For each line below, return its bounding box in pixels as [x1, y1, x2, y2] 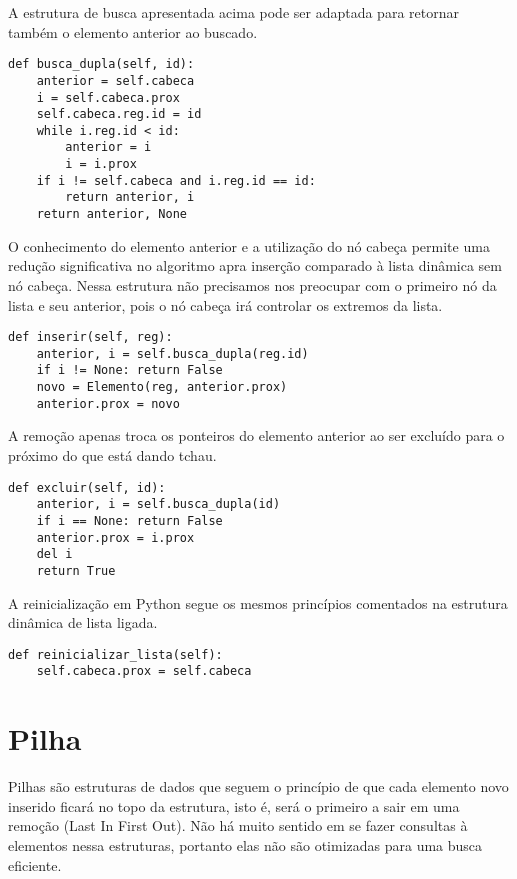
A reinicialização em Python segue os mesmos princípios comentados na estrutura [8, 592, 508, 613]
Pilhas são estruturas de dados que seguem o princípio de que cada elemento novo [8, 776, 509, 797]
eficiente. [8, 854, 62, 875]
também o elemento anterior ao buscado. [8, 21, 258, 42]
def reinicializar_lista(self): [8, 647, 223, 662]
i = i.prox [65, 157, 137, 172]
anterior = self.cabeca [36, 73, 195, 88]
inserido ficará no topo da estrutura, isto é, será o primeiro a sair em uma [8, 795, 460, 816]
